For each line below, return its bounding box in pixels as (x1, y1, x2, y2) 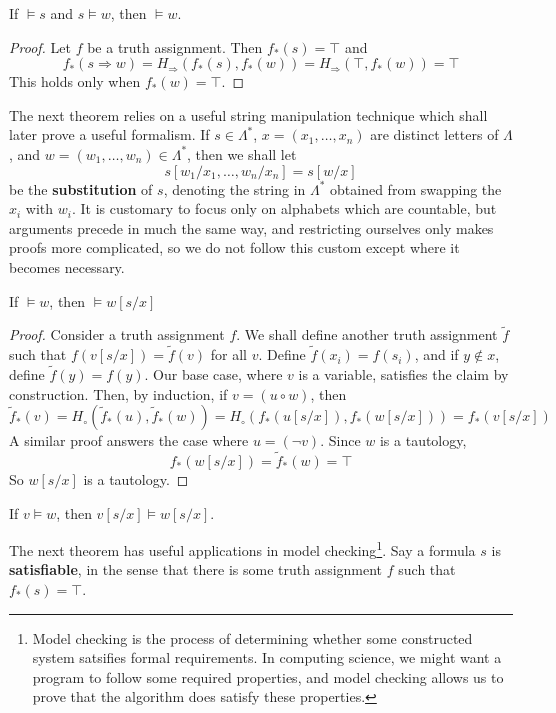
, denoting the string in (163, 178, 306, 199)
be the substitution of (9, 178, 153, 199)
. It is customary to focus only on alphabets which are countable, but (71, 198, 497, 219)
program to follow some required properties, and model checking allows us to (32, 666, 504, 687)
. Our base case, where (144, 363, 283, 384)
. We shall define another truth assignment (236, 324, 498, 345)
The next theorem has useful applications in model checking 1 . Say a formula (9, 537, 476, 560)
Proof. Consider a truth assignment (9, 324, 225, 345)
